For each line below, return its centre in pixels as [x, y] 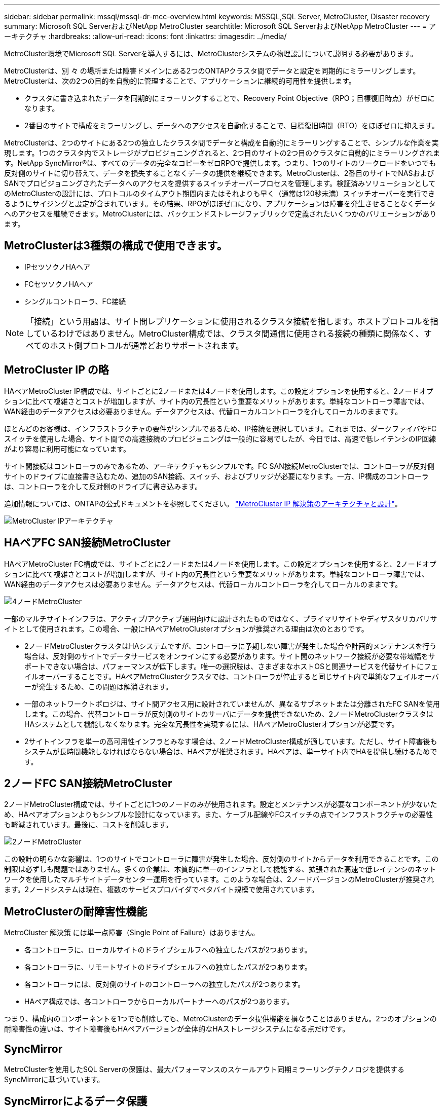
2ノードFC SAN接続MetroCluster [88, 783]
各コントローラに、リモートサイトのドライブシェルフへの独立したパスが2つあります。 [168, 967]
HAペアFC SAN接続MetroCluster [87, 543]
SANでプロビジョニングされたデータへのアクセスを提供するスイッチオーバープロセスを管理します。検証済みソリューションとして [220, 183]
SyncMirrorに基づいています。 [54, 1080]
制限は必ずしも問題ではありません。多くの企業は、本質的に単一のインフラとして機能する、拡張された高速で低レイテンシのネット [220, 869]
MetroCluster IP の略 [57, 370]
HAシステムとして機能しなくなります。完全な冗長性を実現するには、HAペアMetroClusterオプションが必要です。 [212, 724]
